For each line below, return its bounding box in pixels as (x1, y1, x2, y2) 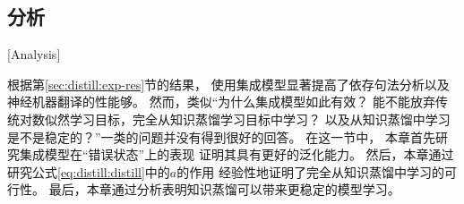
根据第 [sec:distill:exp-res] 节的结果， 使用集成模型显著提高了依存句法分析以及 (7, 74, 450, 93)
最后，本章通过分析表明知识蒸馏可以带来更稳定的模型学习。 (48, 180, 400, 199)
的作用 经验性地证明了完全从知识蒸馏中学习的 (176, 162, 444, 181)
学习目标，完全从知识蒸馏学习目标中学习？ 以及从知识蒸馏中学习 (69, 109, 451, 128)
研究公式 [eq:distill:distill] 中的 (7, 162, 170, 181)
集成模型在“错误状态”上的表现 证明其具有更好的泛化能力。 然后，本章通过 (19, 145, 454, 164)
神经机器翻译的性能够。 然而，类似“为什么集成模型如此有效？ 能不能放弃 (7, 92, 435, 111)
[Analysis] (7, 45, 61, 64)
